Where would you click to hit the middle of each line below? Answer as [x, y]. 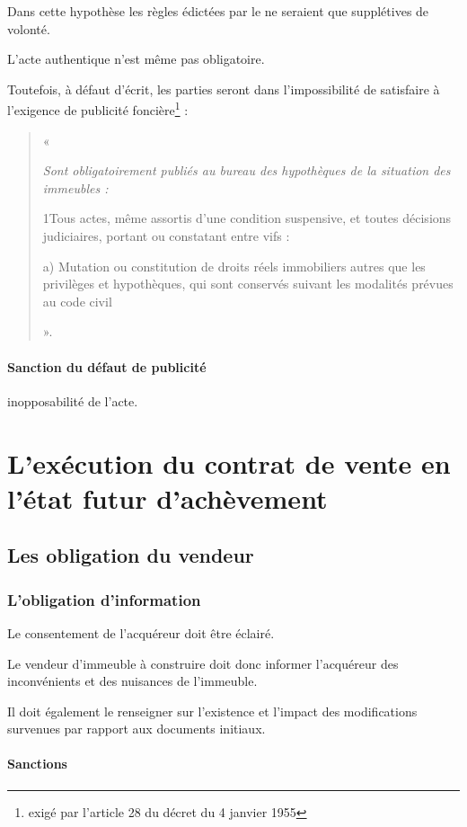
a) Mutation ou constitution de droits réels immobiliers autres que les [234, 266]
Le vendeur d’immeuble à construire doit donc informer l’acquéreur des [203, 663]
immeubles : [75, 187]
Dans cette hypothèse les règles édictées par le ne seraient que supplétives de [218, 11]
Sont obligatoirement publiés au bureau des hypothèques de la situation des [247, 170]
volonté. [29, 28]
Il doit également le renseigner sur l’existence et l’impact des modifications [212, 711]
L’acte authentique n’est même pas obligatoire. [136, 59]
